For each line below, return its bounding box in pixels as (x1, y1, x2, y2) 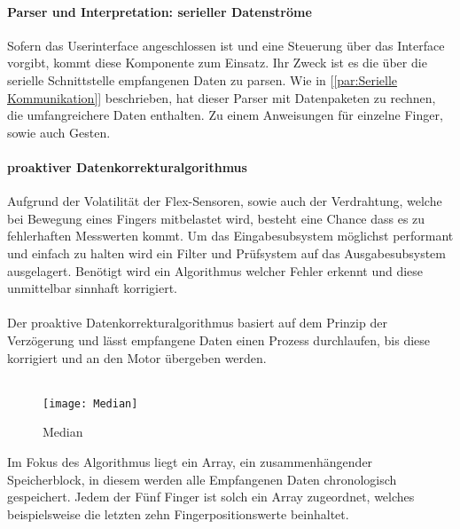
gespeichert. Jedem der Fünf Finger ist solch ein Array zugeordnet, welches (7, 487, 415, 506)
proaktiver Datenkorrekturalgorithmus (7, 157, 247, 176)
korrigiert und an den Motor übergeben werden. (7, 348, 267, 367)
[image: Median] (43, 397, 138, 410)
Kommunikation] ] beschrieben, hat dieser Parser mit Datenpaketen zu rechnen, (7, 88, 436, 107)
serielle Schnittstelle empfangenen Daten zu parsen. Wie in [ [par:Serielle (7, 70, 398, 89)
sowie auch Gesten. (7, 122, 111, 141)
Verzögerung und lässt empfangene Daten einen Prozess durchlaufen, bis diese (7, 330, 431, 349)
